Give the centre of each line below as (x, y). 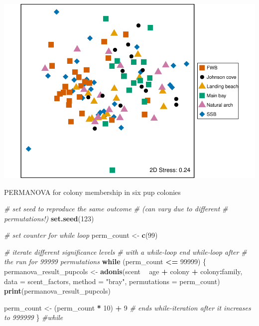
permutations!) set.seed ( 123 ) (49, 218)
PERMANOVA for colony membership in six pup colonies (92, 192)
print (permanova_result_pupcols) (57, 291)
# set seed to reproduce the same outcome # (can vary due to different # (116, 209)
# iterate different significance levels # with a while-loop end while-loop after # (126, 251)
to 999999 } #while (34, 317)
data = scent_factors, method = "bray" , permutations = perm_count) (112, 281)
